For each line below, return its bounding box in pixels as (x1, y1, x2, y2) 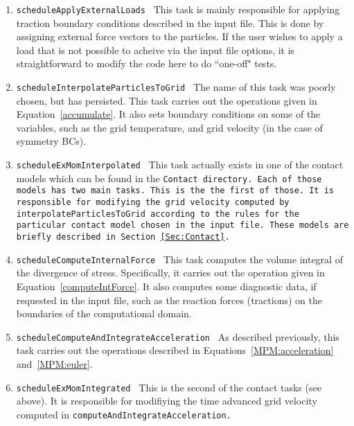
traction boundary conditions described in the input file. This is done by (16, 15, 324, 30)
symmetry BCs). (16, 134, 87, 148)
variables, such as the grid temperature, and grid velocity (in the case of (16, 120, 323, 134)
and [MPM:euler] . (16, 356, 93, 371)
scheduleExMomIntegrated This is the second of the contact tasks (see (16, 380, 321, 394)
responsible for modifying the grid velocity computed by (16, 197, 290, 208)
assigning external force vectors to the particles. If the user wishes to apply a (16, 29, 343, 44)
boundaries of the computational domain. (16, 306, 192, 321)
